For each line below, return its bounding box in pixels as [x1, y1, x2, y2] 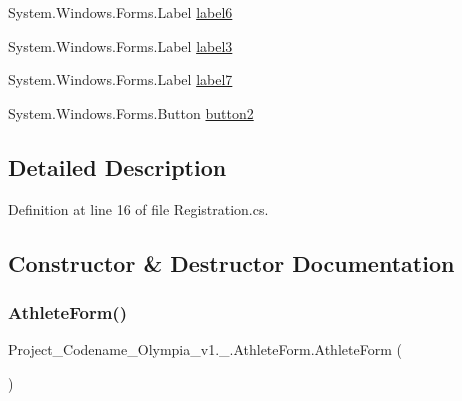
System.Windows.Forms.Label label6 [8, 2, 233, 22]
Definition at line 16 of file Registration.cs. [8, 198, 269, 219]
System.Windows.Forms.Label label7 [8, 69, 233, 90]
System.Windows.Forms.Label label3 [8, 35, 233, 56]
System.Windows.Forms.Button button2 [8, 102, 254, 123]
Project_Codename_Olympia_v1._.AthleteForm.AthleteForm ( [8, 339, 402, 360]
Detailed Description [8, 151, 227, 182]
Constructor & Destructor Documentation [8, 247, 455, 278]
